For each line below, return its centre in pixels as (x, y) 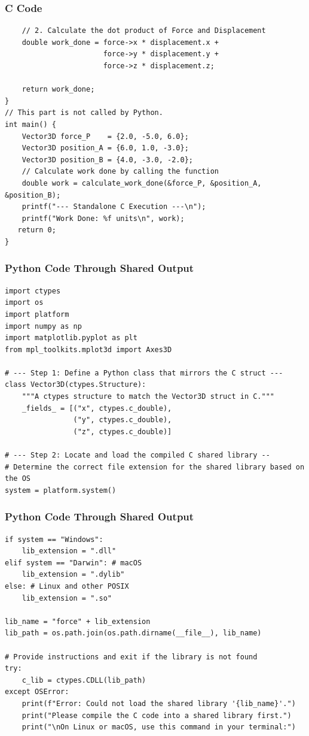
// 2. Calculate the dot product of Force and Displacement (144, 31)
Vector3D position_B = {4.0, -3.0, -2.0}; (107, 160)
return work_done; (58, 90)
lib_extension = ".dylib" (73, 575)
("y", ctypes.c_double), (123, 420)
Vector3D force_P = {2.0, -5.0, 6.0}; (105, 136)
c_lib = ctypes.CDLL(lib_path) (84, 680)
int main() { (30, 124)
